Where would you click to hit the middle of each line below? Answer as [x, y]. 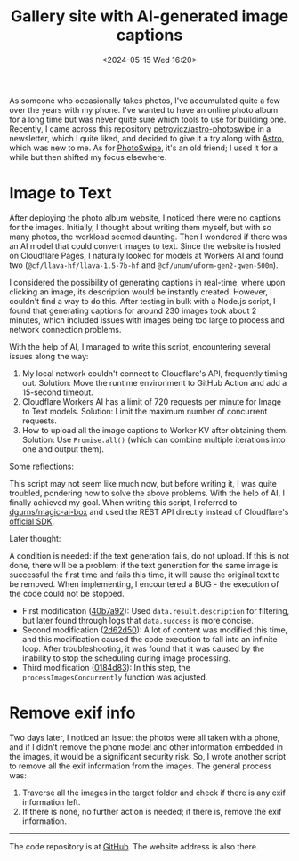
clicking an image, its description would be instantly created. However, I [141, 292]
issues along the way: [49, 356]
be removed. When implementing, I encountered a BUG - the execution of [144, 583]
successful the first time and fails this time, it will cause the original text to [145, 575]
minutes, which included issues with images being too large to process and [147, 320]
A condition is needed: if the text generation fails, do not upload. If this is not [149, 555]
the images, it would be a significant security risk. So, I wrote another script [148, 756]
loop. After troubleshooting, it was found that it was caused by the [143, 648]
